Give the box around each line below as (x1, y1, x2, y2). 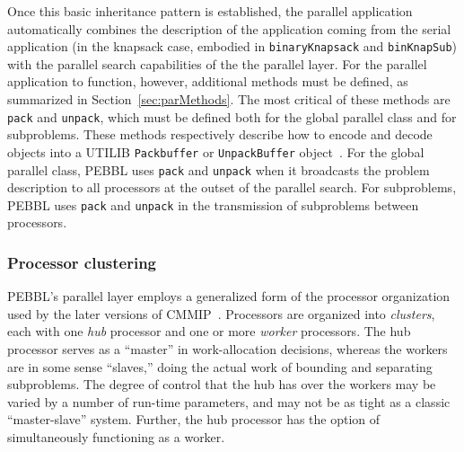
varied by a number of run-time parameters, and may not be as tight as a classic (7, 392, 451, 411)
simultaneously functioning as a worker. (7, 428, 225, 446)
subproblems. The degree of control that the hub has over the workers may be (7, 375, 436, 394)
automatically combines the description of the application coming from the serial (7, 19, 451, 38)
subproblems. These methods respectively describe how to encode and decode (7, 125, 433, 144)
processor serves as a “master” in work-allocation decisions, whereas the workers (7, 340, 448, 359)
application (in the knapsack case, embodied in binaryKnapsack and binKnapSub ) (7, 37, 458, 56)
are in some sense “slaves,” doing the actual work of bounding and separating (7, 357, 433, 376)
